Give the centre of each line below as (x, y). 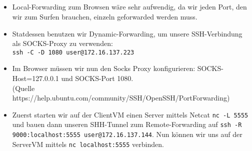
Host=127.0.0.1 (35, 78)
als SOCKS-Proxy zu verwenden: (62, 43)
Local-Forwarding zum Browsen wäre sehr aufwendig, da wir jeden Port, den (129, 7)
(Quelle (23, 88)
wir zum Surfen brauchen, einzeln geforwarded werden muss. (105, 16)
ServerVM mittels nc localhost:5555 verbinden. (88, 144)
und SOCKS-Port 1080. (97, 78)
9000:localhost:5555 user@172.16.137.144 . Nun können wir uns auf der (127, 134)
